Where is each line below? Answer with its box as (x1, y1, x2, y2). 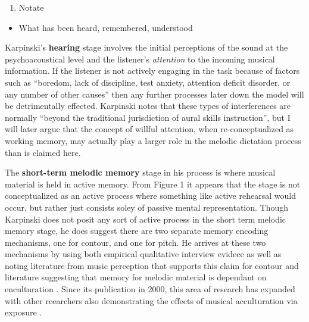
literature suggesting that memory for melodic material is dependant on (5, 271, 267, 283)
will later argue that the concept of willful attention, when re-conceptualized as (5, 123, 294, 135)
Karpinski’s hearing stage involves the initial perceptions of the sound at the (5, 41, 288, 54)
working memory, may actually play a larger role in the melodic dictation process (5, 134, 301, 146)
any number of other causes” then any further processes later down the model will (5, 87, 304, 100)
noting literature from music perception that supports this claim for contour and (5, 259, 299, 271)
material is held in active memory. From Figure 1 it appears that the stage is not (5, 177, 301, 190)
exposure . (5, 306, 42, 318)
